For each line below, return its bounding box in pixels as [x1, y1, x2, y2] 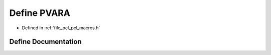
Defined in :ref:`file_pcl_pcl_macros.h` [22, 25, 100, 31]
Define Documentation [9, 38, 82, 46]
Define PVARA [9, 7, 70, 18]
